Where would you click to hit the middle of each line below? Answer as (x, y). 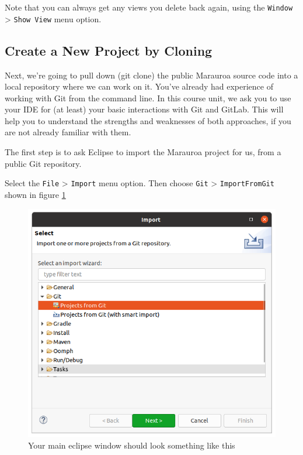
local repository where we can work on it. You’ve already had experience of (139, 86)
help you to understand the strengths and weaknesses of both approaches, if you (148, 120)
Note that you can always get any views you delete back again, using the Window (149, 7)
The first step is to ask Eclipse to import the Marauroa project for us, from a (143, 152)
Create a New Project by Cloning (109, 50)
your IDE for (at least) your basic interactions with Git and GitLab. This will (144, 109)
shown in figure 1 (35, 194)
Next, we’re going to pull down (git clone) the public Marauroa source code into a (151, 75)
